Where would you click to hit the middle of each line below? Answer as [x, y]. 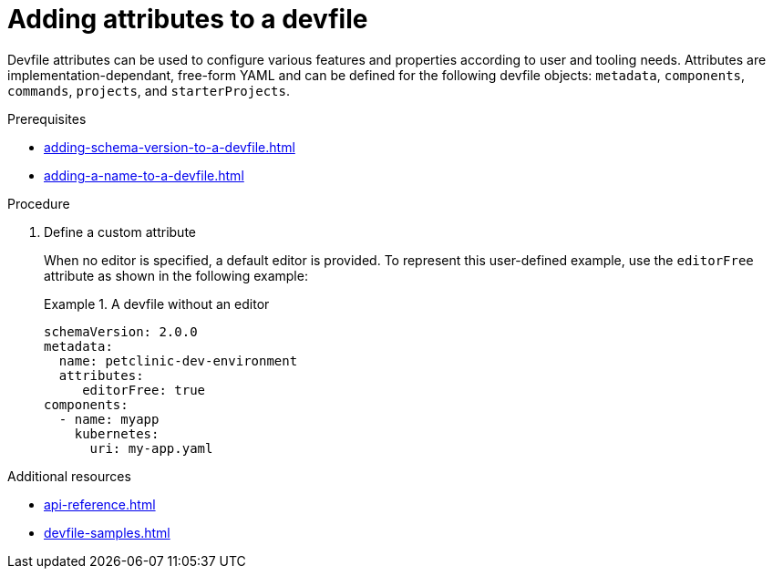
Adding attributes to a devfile [188, 19]
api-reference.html [100, 504]
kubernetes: [117, 433]
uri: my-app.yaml [151, 448]
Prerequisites [47, 118]
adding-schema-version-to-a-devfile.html [170, 147]
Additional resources [69, 476]
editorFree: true [144, 390]
